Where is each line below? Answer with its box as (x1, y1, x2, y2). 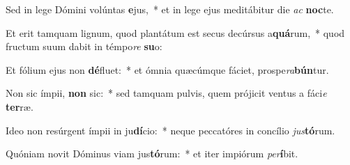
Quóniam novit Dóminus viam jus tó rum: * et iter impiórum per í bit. (6, 146, 298, 161)
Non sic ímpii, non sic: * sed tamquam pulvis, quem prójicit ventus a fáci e (6, 86, 327, 100)
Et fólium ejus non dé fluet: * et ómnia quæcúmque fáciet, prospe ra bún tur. (6, 62, 329, 77)
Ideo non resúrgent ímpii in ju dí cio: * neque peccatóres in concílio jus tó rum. (6, 123, 335, 137)
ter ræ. (6, 99, 33, 113)
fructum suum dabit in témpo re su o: (6, 39, 162, 54)
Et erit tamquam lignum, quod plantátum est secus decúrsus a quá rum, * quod (6, 25, 345, 40)
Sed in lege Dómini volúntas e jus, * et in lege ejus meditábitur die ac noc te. (6, 2, 334, 16)
